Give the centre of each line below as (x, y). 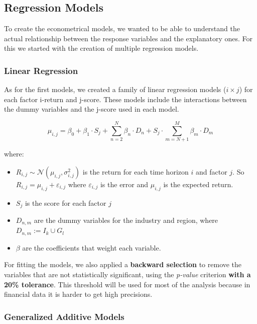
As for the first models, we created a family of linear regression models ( (115, 89)
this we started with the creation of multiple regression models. (101, 48)
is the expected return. (198, 184)
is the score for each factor (66, 202)
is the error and (124, 184)
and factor (211, 171)
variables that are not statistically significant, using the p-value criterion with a (127, 274)
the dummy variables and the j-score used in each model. (92, 109)
